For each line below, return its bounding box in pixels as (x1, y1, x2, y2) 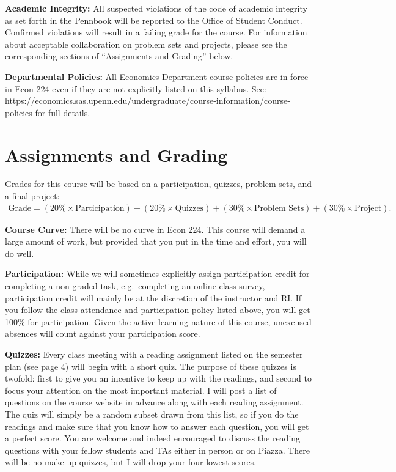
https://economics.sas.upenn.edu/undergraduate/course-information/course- (5, 94, 290, 107)
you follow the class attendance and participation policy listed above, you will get (5, 303, 310, 316)
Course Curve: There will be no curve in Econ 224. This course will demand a (5, 223, 306, 235)
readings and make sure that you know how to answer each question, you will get (5, 419, 309, 432)
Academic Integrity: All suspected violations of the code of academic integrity (5, 2, 307, 14)
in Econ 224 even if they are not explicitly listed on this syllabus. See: (5, 82, 266, 95)
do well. (5, 246, 34, 259)
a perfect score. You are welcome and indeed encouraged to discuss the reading (5, 432, 301, 444)
